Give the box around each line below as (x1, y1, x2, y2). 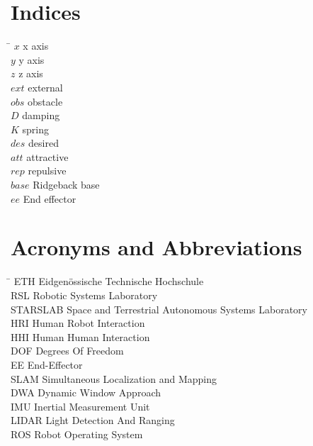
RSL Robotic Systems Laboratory (11, 287, 158, 302)
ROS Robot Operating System (11, 426, 143, 441)
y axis (18, 52, 45, 67)
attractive (26, 149, 69, 164)
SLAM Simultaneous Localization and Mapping (11, 371, 217, 386)
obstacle (28, 94, 63, 108)
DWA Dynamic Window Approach (11, 385, 161, 400)
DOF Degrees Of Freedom (11, 343, 124, 358)
